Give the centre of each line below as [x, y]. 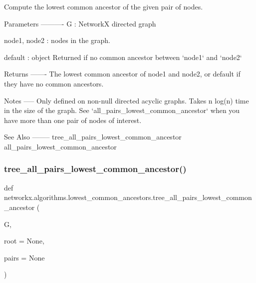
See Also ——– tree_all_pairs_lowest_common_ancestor [93, 137]
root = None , [24, 241]
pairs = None [24, 257]
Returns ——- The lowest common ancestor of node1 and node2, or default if [122, 74]
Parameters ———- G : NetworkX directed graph [80, 23]
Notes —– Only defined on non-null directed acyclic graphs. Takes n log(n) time [127, 100]
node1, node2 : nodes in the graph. [57, 40]
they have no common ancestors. [54, 83]
